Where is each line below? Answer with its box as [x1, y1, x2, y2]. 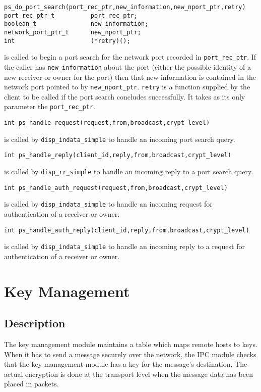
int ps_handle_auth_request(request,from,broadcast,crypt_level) [4, 184, 228, 191]
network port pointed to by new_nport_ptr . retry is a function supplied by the [4, 81, 250, 92]
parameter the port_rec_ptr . [4, 101, 95, 112]
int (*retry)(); [4, 37, 130, 44]
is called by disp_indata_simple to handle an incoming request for [4, 199, 213, 209]
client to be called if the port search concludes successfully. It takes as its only [4, 91, 245, 102]
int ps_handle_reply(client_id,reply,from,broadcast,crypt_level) [4, 152, 232, 159]
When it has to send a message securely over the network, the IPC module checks [4, 349, 256, 359]
